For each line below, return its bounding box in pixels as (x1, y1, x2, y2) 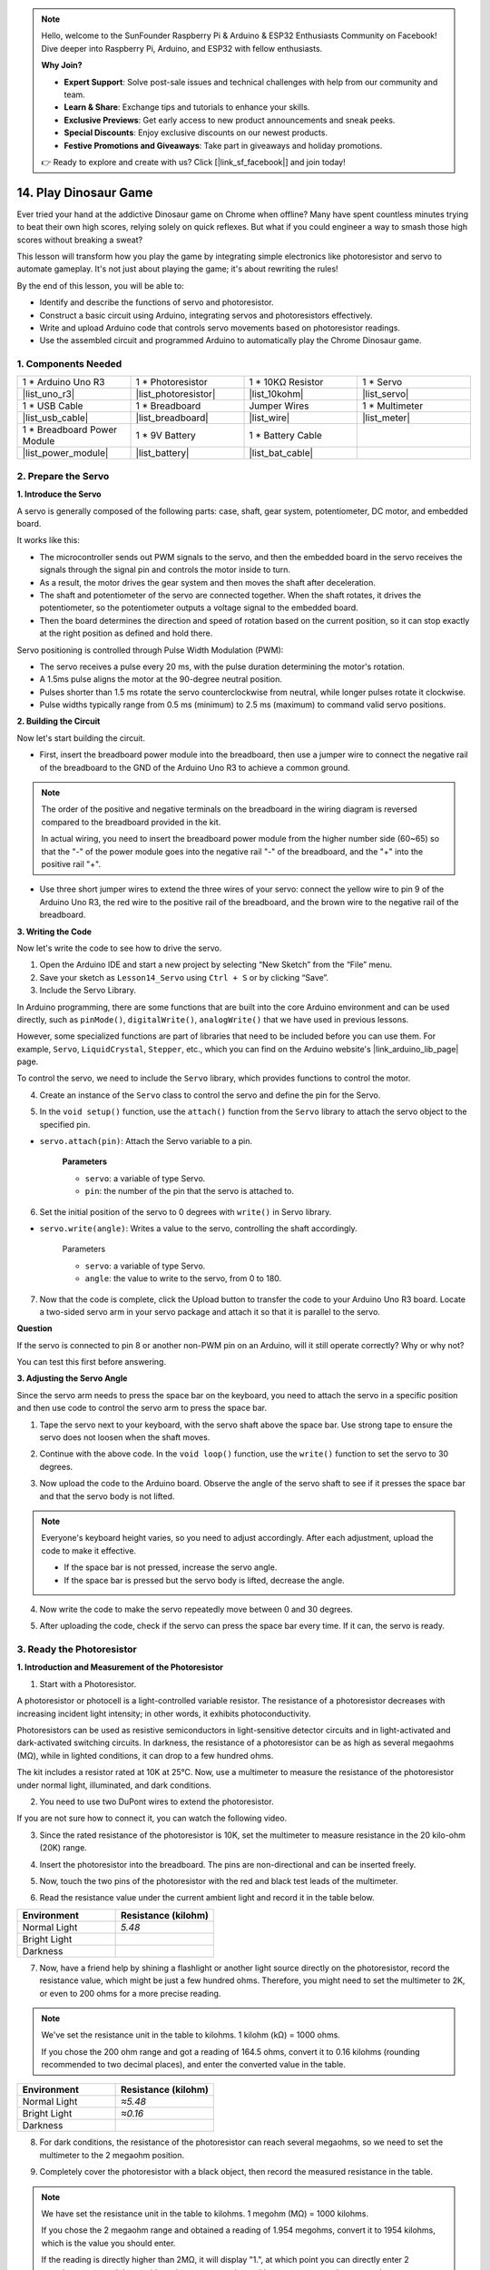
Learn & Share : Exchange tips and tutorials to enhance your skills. (64, 102, 310, 113)
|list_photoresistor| (135, 388, 216, 400)
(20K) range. (39, 1842, 88, 1853)
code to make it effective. (41, 1545, 136, 1556)
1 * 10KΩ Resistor (249, 376, 324, 389)
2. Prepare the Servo (16, 469, 110, 482)
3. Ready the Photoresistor (16, 1643, 138, 1656)
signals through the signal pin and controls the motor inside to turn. (39, 564, 290, 576)
